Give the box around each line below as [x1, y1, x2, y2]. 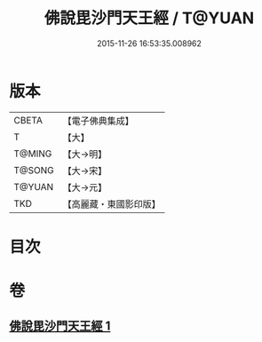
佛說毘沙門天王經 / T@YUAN [44, 8, 255, 28]
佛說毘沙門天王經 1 [9, 319, 111, 334]
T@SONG [13, 163, 55, 176]
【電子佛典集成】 [62, 115, 135, 127]
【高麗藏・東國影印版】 [62, 197, 162, 210]
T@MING [13, 147, 52, 160]
